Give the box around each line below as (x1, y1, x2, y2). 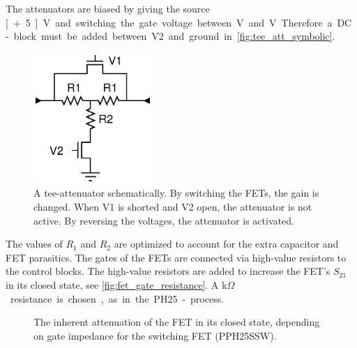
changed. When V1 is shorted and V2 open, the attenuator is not (33, 199, 312, 214)
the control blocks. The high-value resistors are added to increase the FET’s (6, 264, 331, 278)
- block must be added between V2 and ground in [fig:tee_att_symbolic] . (6, 29, 335, 43)
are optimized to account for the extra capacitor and (114, 236, 339, 251)
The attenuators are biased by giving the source (6, 1, 210, 15)
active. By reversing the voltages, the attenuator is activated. (33, 213, 294, 227)
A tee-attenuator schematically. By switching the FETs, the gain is (33, 186, 319, 200)
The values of (6, 236, 63, 251)
